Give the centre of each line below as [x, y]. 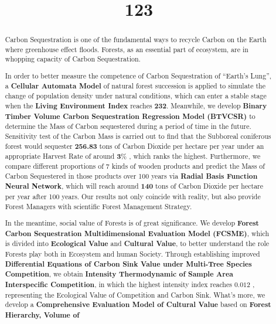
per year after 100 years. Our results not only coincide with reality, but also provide [133, 196]
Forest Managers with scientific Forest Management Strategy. [98, 206]
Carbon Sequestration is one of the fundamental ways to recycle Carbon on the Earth [136, 40]
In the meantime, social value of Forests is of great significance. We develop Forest [132, 223]
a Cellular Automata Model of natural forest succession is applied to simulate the [135, 86]
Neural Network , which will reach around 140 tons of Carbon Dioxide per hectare [134, 186]
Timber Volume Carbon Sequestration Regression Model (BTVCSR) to [130, 116]
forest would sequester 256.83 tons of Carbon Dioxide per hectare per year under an [134, 146]
